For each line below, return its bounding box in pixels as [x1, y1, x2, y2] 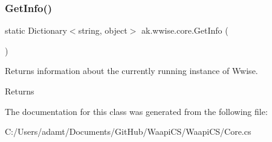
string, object [78, 24, 128, 37]
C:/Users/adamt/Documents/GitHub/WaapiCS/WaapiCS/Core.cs [5, 125, 251, 138]
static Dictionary [5, 24, 67, 37]
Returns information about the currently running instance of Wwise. [5, 64, 258, 77]
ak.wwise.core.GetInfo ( [141, 24, 228, 37]
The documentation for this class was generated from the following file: [5, 105, 268, 117]
